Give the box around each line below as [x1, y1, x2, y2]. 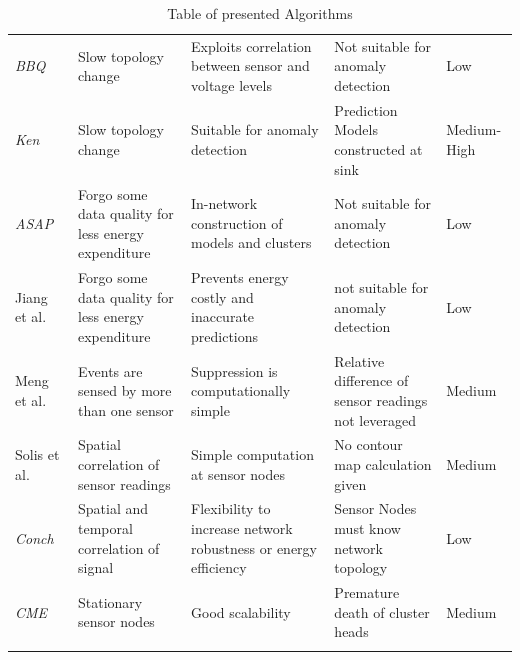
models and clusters [191, 232, 312, 253]
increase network [191, 518, 293, 538]
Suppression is [191, 360, 278, 381]
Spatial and [78, 498, 149, 519]
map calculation [334, 453, 432, 474]
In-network [191, 193, 258, 214]
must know [334, 518, 401, 538]
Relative [334, 350, 385, 371]
